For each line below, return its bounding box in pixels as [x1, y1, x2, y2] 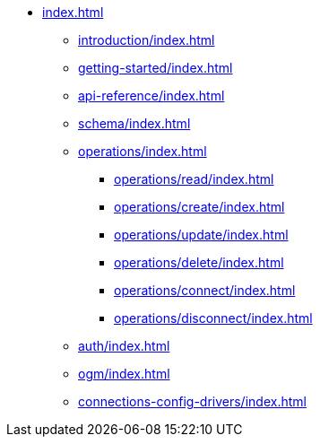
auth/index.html [78, 338, 170, 353]
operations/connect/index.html [114, 283, 296, 298]
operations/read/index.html [114, 171, 274, 187]
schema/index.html [78, 116, 191, 131]
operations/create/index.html [114, 199, 285, 214]
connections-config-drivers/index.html [78, 394, 307, 409]
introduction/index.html [78, 32, 215, 48]
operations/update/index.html [114, 227, 289, 242]
